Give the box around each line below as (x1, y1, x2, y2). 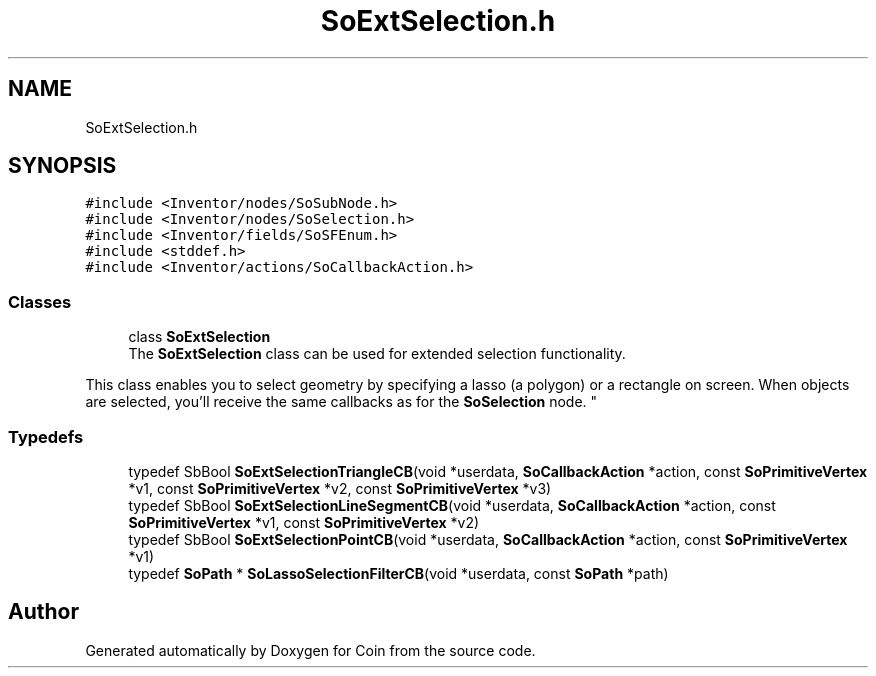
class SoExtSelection (128, 328, 271, 346)
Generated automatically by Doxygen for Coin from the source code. (85, 641, 536, 659)
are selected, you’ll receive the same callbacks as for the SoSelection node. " (85, 393, 598, 411)
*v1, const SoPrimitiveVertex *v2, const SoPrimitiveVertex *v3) (128, 479, 552, 497)
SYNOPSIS (8, 153, 117, 179)
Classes (8, 291, 72, 312)
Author (8, 599, 79, 625)
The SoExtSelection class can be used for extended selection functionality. (128, 345, 626, 363)
